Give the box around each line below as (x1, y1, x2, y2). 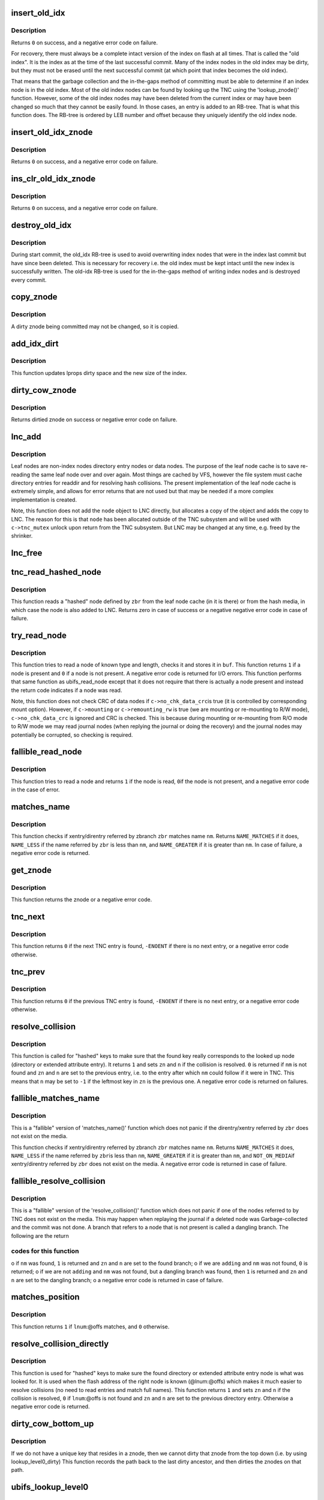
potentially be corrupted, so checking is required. (11, 731, 133, 738)
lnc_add (11, 431, 41, 442)
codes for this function (11, 1247, 79, 1255)
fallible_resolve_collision (11, 1176, 106, 1186)
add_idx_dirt (11, 338, 59, 349)
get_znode (11, 865, 52, 875)
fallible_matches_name (11, 1093, 100, 1103)
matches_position (11, 1292, 80, 1302)
